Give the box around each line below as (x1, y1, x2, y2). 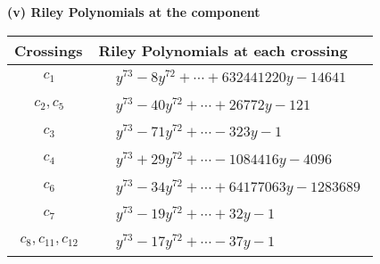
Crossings (14, 39, 83, 61)
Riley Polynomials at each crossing (98, 39, 348, 61)
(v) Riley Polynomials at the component (7, 3, 260, 21)
